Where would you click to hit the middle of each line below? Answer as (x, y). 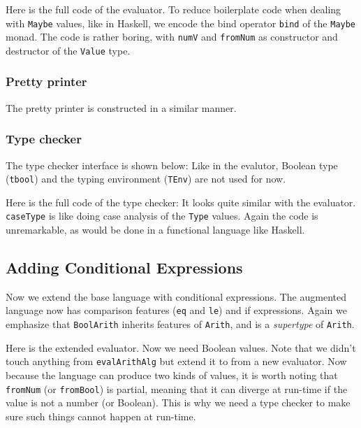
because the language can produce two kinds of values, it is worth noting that (172, 375)
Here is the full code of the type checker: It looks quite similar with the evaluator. (181, 202)
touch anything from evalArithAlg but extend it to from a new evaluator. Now (176, 361)
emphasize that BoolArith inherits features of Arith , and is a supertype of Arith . (180, 324)
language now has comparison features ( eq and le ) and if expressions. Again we (176, 310)
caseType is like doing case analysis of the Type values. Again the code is (162, 216)
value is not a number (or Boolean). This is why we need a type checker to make (178, 402)
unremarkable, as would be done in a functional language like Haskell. (155, 230)
